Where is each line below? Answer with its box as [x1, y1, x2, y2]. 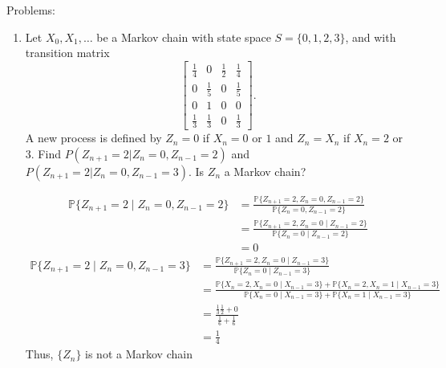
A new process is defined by [25, 129, 162, 146]
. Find [30, 145, 61, 162]
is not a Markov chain [85, 346, 193, 362]
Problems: [6, 2, 55, 18]
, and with [345, 28, 396, 45]
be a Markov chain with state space [96, 28, 271, 45]
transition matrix [25, 44, 110, 61]
